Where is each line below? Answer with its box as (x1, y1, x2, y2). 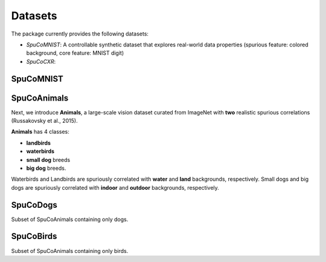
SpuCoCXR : (26, 58, 56, 65)
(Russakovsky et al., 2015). (11, 117, 78, 125)
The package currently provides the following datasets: (11, 30, 149, 37)
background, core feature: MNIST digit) (26, 49, 124, 57)
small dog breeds (26, 156, 71, 163)
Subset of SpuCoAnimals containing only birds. (11, 247, 129, 254)
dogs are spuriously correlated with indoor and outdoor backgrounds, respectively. (11, 184, 220, 191)
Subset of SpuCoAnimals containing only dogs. (11, 216, 129, 223)
